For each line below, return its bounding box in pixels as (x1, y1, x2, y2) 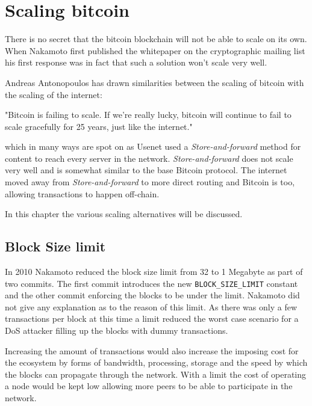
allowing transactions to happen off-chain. (5, 187, 160, 200)
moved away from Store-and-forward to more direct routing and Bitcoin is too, (5, 176, 295, 188)
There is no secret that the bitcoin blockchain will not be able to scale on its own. (5, 32, 307, 45)
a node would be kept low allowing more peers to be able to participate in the (5, 380, 293, 392)
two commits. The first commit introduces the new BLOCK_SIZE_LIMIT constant (5, 277, 298, 289)
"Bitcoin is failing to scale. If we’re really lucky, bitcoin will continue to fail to (5, 108, 292, 121)
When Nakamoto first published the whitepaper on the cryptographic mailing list (5, 44, 305, 57)
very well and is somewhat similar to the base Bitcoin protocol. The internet (5, 164, 287, 176)
